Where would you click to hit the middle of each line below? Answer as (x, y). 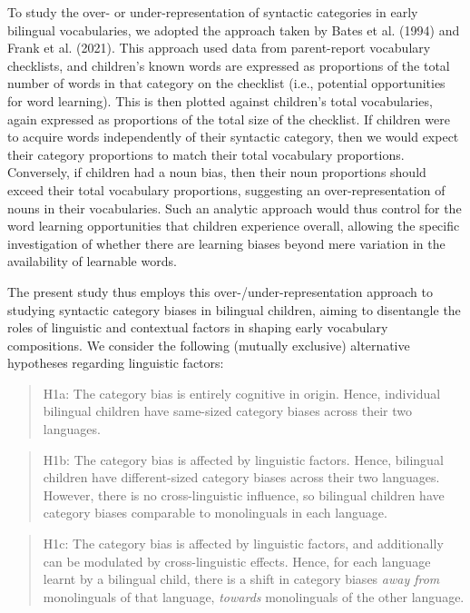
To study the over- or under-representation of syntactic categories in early (213, 12)
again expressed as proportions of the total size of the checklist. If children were (229, 119)
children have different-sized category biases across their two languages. (241, 477)
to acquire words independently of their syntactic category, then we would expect (233, 137)
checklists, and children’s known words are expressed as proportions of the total (229, 65)
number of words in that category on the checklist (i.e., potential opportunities (226, 83)
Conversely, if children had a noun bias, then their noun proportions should (217, 172)
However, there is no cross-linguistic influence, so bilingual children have (244, 494)
